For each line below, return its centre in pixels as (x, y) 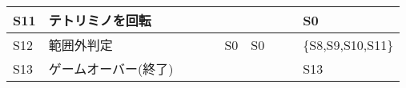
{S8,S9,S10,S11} (348, 44)
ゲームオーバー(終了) (111, 69)
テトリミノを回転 (100, 20)
